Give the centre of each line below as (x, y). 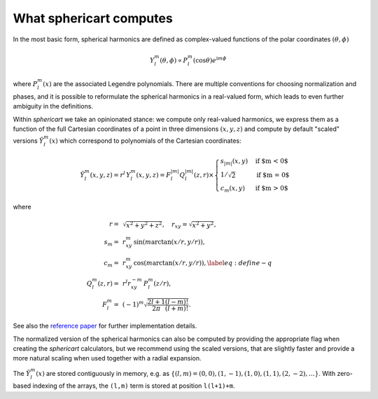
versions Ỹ (28, 141)
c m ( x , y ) (233, 189)
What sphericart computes (93, 18)
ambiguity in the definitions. (53, 106)
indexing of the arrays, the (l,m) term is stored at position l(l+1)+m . (134, 386)
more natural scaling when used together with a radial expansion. (107, 358)
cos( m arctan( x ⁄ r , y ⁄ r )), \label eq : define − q (203, 263)
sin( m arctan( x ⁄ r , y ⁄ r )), (169, 242)
